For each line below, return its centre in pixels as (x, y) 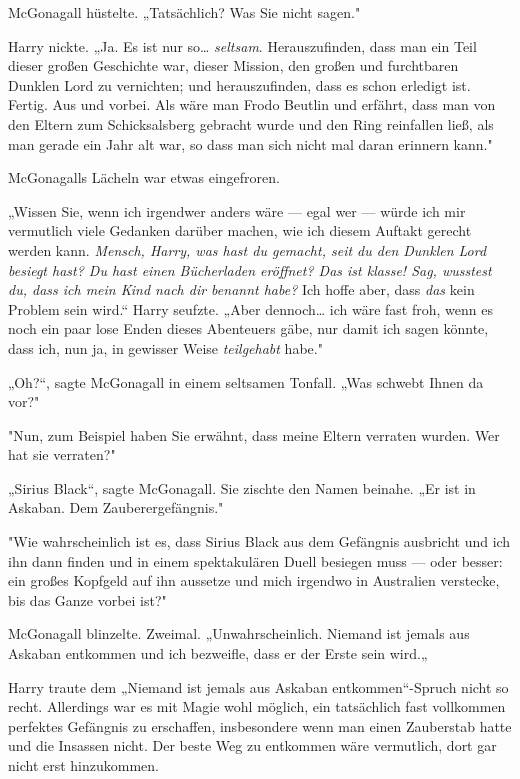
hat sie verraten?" (62, 454)
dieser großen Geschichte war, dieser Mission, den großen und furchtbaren (233, 65)
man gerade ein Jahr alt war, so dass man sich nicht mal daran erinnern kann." (250, 143)
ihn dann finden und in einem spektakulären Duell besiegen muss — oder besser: (255, 560)
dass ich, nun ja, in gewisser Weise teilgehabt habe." (165, 347)
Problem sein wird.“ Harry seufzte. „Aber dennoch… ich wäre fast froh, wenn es (250, 308)
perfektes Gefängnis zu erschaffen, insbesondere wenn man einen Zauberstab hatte (260, 725)
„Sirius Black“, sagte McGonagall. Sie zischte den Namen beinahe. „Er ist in (242, 487)
